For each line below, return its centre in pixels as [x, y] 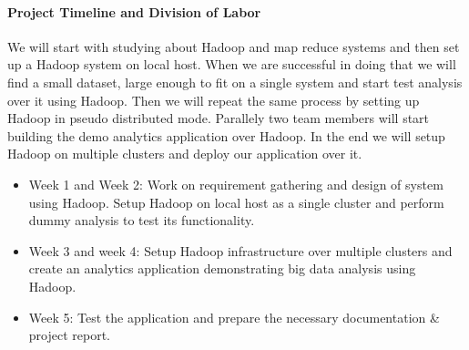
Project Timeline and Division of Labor [134, 11]
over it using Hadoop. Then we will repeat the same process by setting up [214, 100]
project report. [69, 335]
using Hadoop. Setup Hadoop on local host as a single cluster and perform [236, 202]
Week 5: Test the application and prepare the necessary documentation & [234, 317]
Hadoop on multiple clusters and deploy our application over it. [185, 154]
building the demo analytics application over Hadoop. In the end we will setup [226, 135]
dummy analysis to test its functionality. [142, 220]
